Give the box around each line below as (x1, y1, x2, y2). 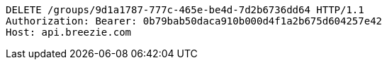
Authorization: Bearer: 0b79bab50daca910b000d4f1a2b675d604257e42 (6, 15, 383, 27)
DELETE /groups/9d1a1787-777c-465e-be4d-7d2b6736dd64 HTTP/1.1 (6, 4, 364, 15)
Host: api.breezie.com (6, 27, 132, 38)
